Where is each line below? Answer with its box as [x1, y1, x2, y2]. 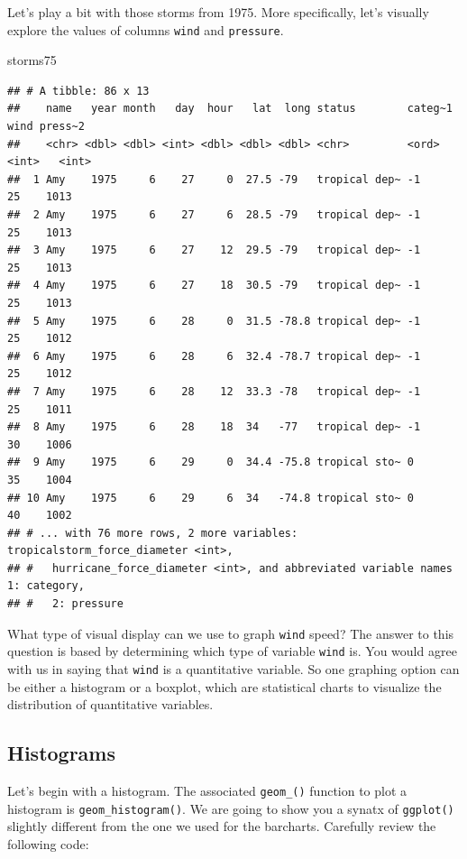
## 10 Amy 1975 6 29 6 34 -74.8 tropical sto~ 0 [7, 491, 415, 504]
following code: [7, 834, 89, 853]
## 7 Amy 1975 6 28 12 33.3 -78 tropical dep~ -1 [7, 384, 421, 398]
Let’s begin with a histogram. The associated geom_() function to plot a [7, 781, 407, 800]
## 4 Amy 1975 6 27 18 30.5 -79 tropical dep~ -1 [7, 279, 421, 292]
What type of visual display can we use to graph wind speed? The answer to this [7, 623, 454, 642]
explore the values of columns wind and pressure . [7, 20, 284, 39]
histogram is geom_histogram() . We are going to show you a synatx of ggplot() [7, 799, 454, 817]
